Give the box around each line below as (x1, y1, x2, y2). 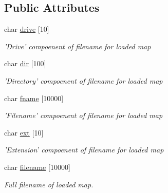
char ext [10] (4, 127, 44, 138)
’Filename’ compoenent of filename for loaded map (4, 110, 163, 121)
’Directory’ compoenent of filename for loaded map (4, 75, 163, 86)
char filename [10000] (4, 161, 70, 172)
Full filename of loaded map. (4, 179, 94, 189)
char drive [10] (4, 24, 49, 34)
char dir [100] (4, 58, 46, 69)
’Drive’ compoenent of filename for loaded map (4, 41, 151, 51)
